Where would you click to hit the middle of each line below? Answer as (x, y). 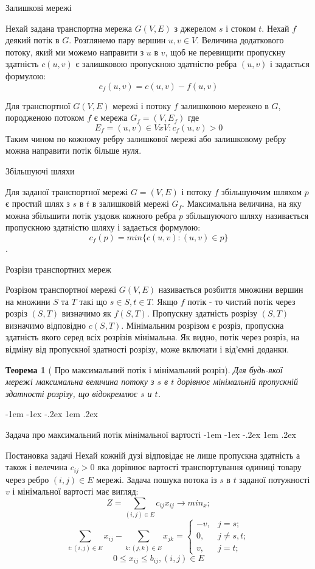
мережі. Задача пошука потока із (157, 479)
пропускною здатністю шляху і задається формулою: (103, 227)
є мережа (111, 117)
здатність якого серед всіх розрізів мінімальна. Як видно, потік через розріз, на (153, 337)
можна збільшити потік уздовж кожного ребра (91, 215)
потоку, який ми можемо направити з (75, 52)
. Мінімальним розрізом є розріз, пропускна (202, 325)
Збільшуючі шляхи (40, 170)
